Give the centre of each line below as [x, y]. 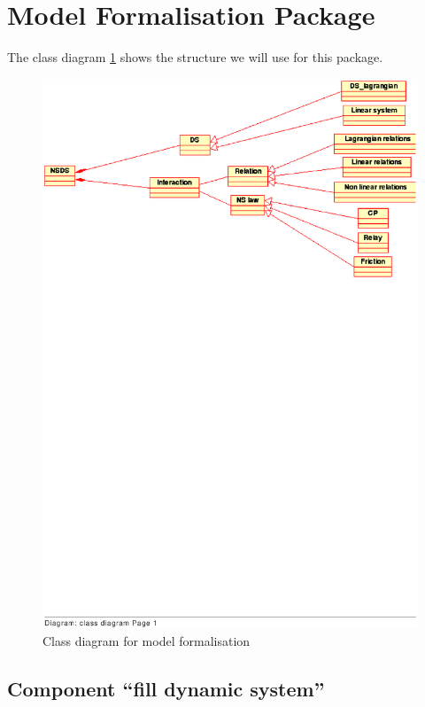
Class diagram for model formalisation [147, 641]
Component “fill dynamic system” [166, 689]
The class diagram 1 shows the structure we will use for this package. [195, 57]
